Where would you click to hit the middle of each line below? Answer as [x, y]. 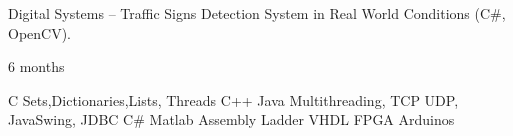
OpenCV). [40, 32]
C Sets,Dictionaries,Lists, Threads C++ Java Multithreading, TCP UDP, [233, 99]
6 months [36, 66]
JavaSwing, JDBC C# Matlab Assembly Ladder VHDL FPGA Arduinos [231, 119]
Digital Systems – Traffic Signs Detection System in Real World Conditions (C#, [257, 13]
